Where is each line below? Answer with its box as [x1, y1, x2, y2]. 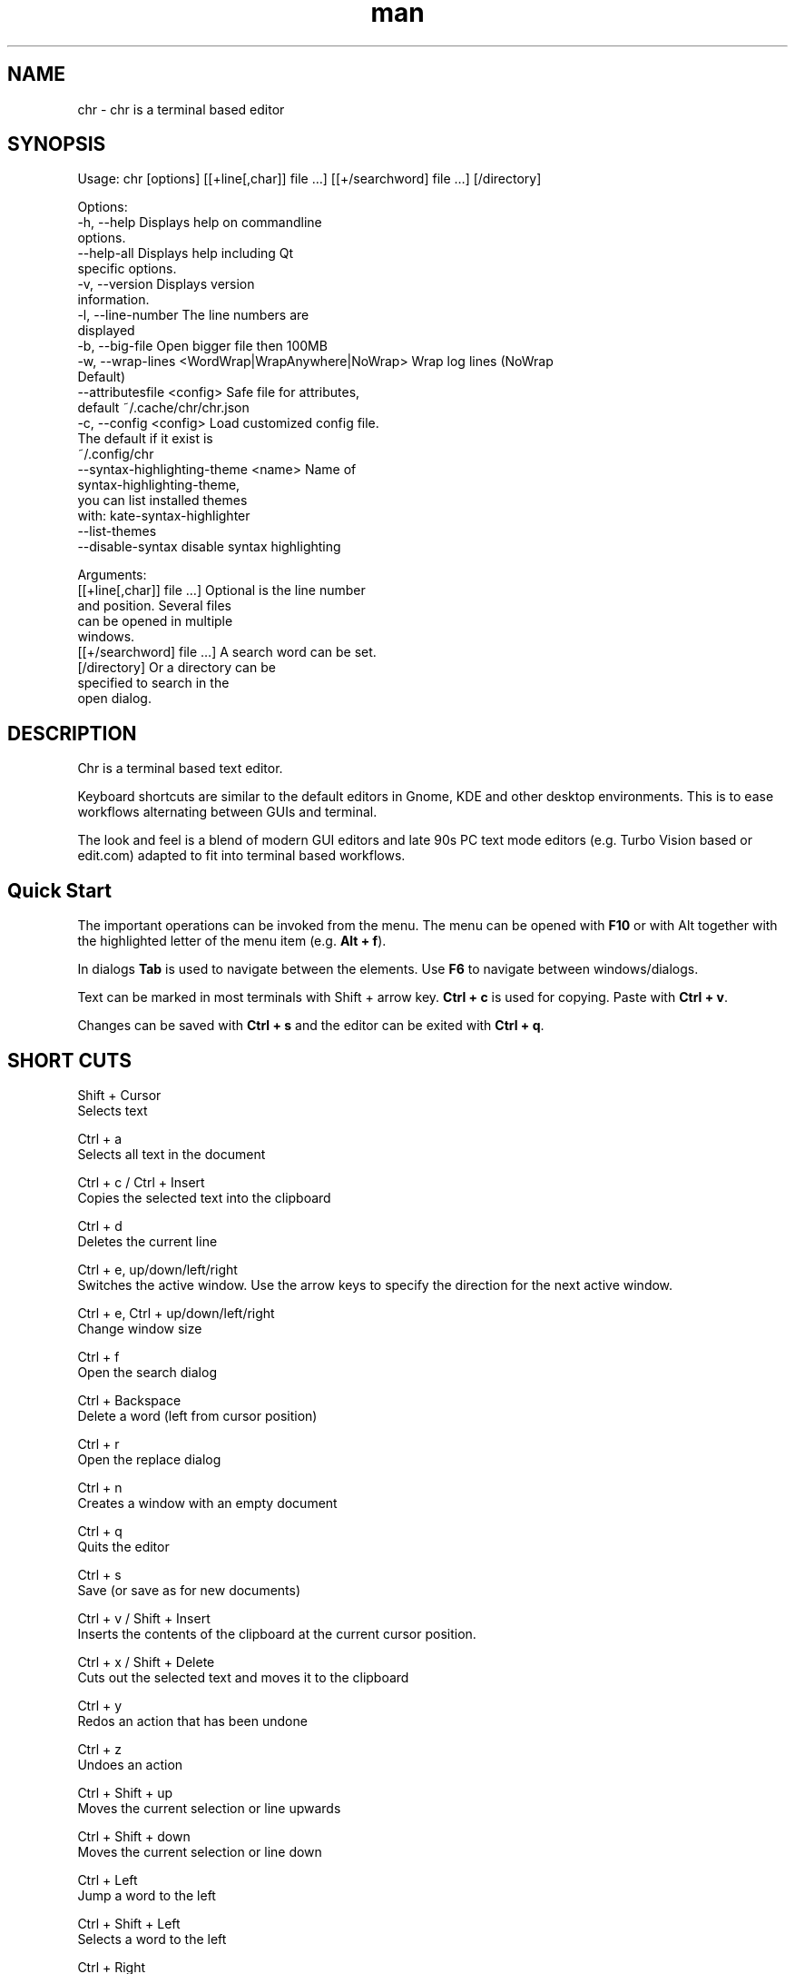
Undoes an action [77, 1756, 183, 1772]
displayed [77, 322, 135, 339]
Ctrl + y [77, 1697, 123, 1713]
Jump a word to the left [77, 1887, 216, 1903]
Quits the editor [77, 1538, 170, 1554]
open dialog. [77, 690, 152, 707]
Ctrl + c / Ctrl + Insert [77, 1174, 205, 1190]
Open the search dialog [77, 1364, 217, 1380]
